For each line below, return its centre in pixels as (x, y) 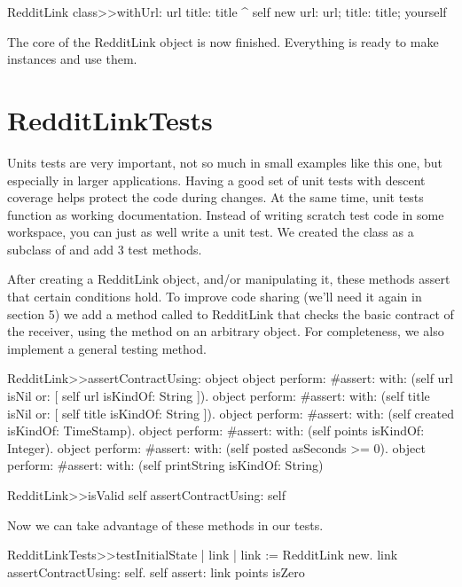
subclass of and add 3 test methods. (105, 249)
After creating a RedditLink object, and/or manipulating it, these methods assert (229, 279)
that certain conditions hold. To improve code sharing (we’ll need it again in (215, 297)
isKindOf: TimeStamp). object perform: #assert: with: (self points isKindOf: (216, 430)
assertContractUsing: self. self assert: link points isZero (156, 571)
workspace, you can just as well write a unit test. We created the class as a (211, 232)
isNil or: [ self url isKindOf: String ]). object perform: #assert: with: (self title (219, 396)
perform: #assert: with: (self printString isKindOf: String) (165, 465)
